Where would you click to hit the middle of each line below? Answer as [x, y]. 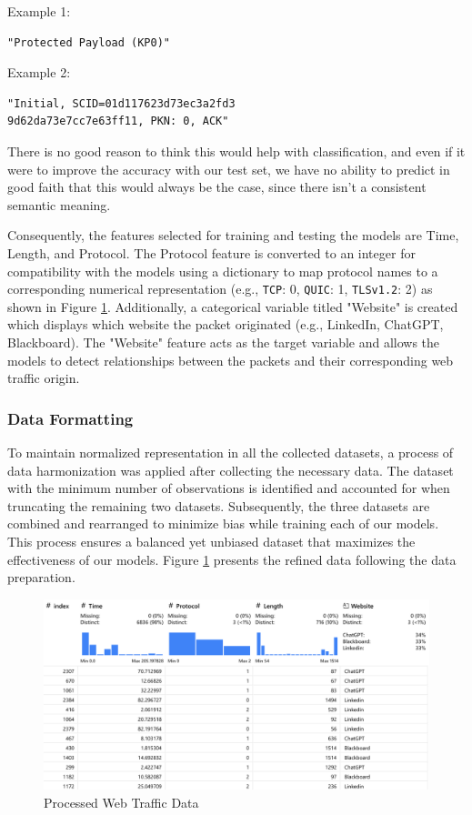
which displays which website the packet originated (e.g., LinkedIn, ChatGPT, [226, 324]
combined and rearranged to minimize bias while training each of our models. [223, 523]
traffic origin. [44, 378]
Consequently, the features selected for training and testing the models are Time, [233, 235]
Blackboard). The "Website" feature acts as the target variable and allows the [224, 342]
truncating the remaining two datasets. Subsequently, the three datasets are [219, 505]
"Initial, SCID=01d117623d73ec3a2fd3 [121, 103]
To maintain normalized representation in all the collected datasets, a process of [231, 452]
